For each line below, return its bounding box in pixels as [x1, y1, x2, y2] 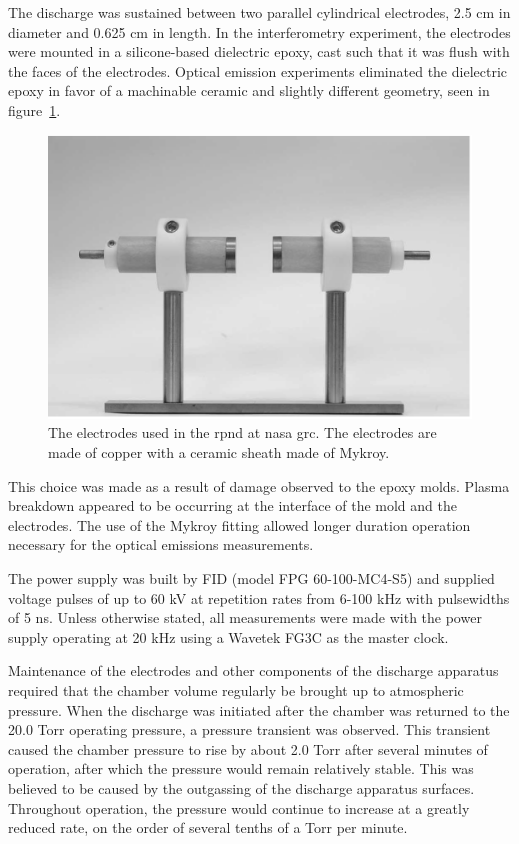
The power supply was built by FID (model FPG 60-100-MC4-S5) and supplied [8, 568, 495, 589]
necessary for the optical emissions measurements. [8, 534, 314, 555]
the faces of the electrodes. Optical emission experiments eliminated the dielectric [8, 60, 507, 81]
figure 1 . [8, 99, 61, 120]
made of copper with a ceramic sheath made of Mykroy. [48, 442, 390, 463]
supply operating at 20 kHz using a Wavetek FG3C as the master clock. [8, 626, 449, 647]
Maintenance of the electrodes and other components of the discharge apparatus [8, 660, 499, 681]
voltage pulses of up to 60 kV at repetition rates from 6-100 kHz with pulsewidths [8, 587, 510, 608]
